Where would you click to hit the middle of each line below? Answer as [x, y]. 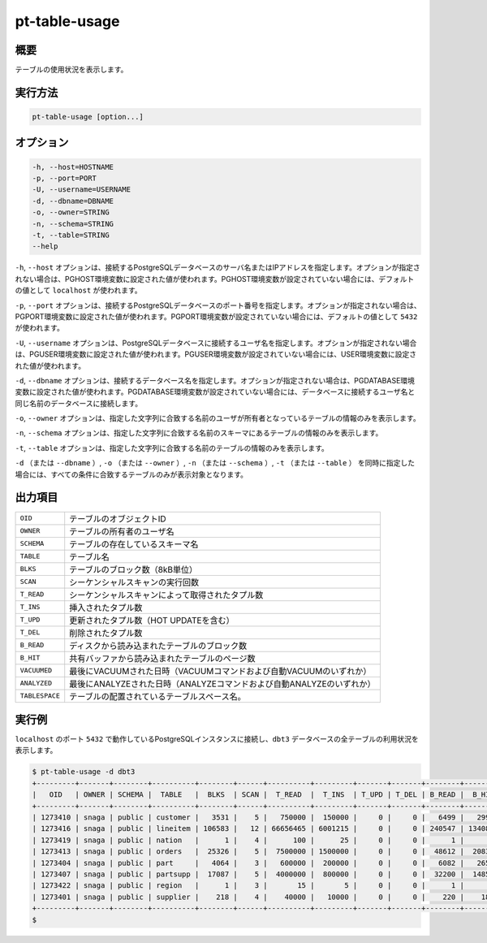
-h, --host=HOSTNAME [73, 167]
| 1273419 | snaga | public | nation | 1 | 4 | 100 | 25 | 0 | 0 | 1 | [248, 840]
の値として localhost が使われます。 [78, 290]
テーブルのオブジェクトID [118, 518]
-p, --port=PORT [65, 178]
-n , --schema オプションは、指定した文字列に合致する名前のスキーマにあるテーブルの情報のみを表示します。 [199, 433]
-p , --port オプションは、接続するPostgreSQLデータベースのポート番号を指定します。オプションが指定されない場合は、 [218, 305]
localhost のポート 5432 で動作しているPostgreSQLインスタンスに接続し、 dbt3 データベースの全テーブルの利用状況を [217, 739]
